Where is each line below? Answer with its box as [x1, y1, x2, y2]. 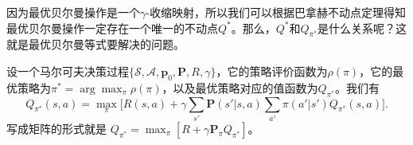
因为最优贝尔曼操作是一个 [6, 4, 140, 20]
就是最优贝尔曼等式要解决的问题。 [6, 36, 185, 53]
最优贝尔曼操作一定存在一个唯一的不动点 [6, 19, 218, 36]
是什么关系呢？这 [318, 19, 407, 36]
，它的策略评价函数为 [216, 62, 328, 79]
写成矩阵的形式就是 [6, 120, 107, 136]
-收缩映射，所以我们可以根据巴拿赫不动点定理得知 [146, 4, 406, 20]
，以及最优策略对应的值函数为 [162, 79, 318, 96]
